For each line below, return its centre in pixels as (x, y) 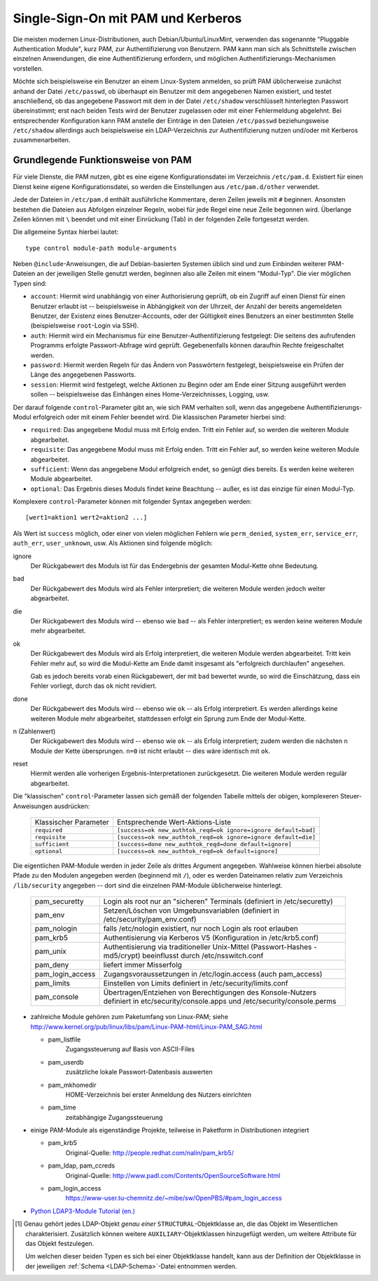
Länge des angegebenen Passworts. (83, 375)
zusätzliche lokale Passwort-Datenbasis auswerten (139, 1072)
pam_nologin (56, 929)
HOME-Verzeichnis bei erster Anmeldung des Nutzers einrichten (159, 1094)
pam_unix (50, 951)
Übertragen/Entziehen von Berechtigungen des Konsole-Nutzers (210, 992)
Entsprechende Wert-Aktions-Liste (174, 822)
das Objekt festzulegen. (60, 1244)
